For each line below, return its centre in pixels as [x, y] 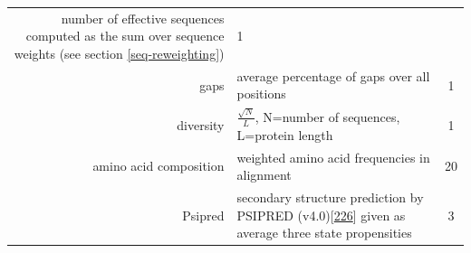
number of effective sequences [143, 18]
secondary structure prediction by [330, 197]
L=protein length [285, 134]
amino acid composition [159, 166]
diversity [201, 125]
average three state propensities [324, 233]
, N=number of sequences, [327, 116]
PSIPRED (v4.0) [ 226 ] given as [321, 215]
